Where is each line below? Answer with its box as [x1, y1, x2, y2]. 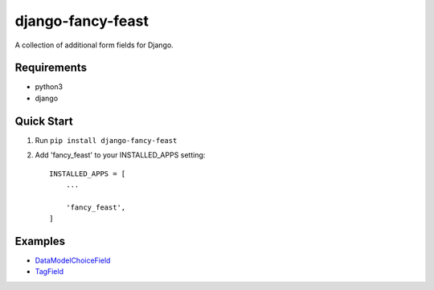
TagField [35, 267, 64, 276]
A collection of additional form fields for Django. [14, 40, 174, 50]
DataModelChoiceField [35, 255, 111, 265]
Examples [14, 234, 66, 248]
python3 [35, 82, 63, 92]
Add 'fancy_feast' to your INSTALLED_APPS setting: [35, 150, 206, 160]
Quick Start [14, 114, 73, 128]
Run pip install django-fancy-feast [35, 135, 178, 145]
